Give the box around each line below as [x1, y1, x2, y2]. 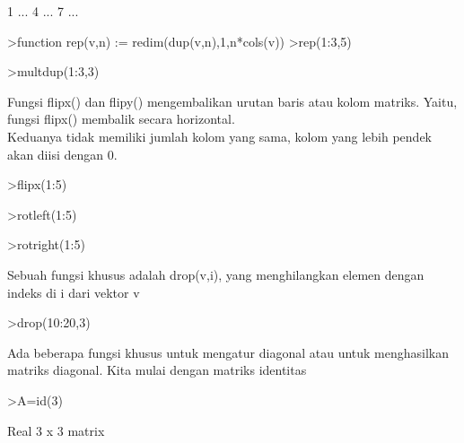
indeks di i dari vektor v [7, 282, 140, 301]
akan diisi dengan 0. [7, 144, 118, 163]
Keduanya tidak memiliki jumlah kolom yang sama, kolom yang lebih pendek [7, 126, 432, 145]
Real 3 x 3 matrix [7, 421, 105, 439]
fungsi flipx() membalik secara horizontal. [7, 109, 235, 128]
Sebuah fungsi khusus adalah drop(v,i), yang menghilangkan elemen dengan [7, 265, 425, 283]
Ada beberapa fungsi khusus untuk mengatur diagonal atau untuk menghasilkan [7, 343, 450, 361]
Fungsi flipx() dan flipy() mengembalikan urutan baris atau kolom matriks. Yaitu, [7, 91, 458, 110]
